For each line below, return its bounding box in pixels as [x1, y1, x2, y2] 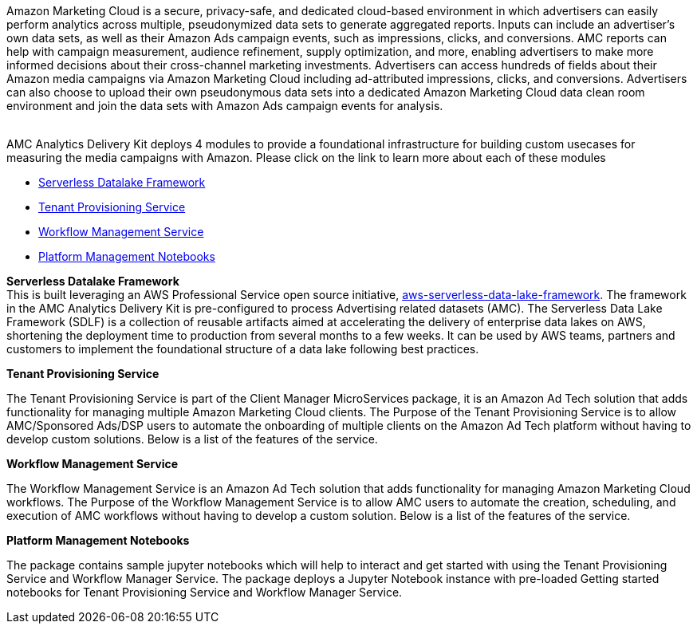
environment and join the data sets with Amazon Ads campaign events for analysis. [6, 99, 443, 112]
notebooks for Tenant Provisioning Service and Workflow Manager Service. [6, 585, 403, 599]
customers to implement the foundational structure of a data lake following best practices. [6, 342, 479, 356]
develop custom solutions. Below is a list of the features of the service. [6, 432, 378, 446]
